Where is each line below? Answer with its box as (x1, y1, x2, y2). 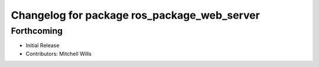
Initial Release (25, 42, 60, 49)
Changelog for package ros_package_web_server (11, 9, 260, 22)
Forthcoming (11, 26, 63, 36)
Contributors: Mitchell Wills (25, 50, 92, 57)
